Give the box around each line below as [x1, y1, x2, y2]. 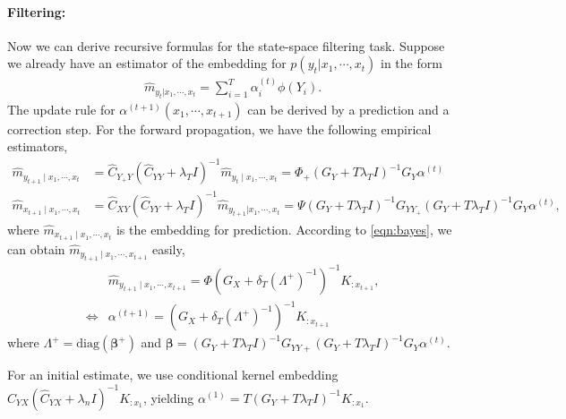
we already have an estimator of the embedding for [7, 54, 287, 73]
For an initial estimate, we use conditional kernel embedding [7, 365, 339, 384]
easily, [151, 239, 185, 258]
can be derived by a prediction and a [247, 99, 450, 118]
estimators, [7, 137, 68, 156]
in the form [381, 54, 442, 73]
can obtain [7, 239, 65, 258]
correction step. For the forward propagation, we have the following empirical [7, 119, 432, 138]
